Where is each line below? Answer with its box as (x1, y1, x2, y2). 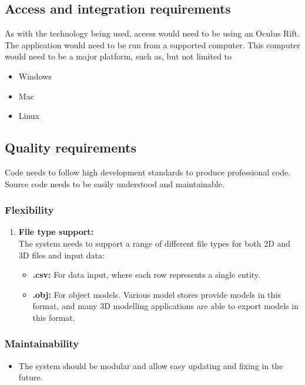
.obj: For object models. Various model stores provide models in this (32, 288, 281, 300)
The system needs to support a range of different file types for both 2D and (18, 237, 291, 249)
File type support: (18, 225, 94, 238)
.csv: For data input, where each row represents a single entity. (32, 268, 260, 281)
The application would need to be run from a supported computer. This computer (5, 38, 300, 51)
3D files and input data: (18, 248, 105, 261)
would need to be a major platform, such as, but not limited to (5, 50, 232, 62)
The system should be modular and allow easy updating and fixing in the (18, 359, 283, 371)
